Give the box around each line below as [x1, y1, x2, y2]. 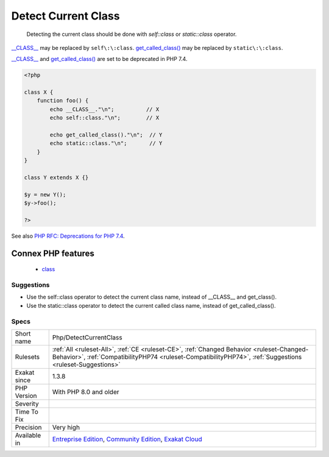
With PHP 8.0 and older [52, 388, 119, 396]
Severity [15, 400, 39, 408]
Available [15, 431, 41, 440]
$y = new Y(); [24, 191, 66, 198]
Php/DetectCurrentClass [52, 333, 122, 342]
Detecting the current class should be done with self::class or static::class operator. [26, 30, 237, 38]
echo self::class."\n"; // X [49, 115, 160, 121]
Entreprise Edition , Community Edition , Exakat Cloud [52, 435, 202, 444]
